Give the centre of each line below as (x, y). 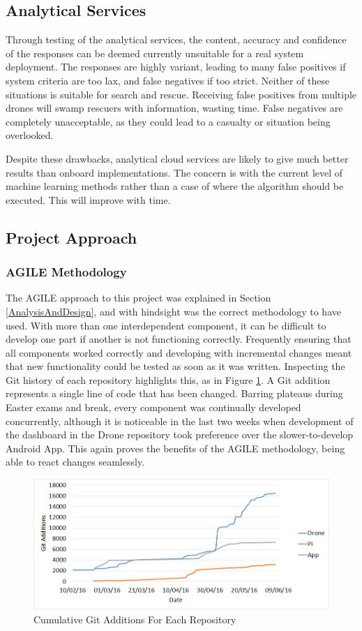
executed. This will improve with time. (88, 199)
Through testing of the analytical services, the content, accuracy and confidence (176, 39)
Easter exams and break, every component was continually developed (153, 407)
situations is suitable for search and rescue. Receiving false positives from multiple (181, 94)
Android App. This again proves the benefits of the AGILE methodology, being (175, 448)
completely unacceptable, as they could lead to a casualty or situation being (168, 121)
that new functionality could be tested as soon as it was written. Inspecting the (175, 366)
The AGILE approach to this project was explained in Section (138, 298)
